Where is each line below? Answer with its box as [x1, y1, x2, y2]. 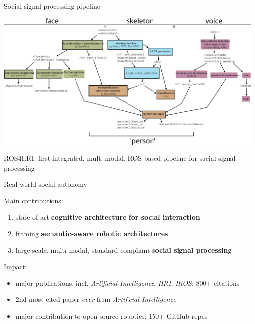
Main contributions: [4, 195, 63, 205]
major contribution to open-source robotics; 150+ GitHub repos [15, 311, 208, 321]
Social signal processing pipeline [4, 1, 100, 11]
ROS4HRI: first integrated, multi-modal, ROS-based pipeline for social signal [4, 153, 236, 163]
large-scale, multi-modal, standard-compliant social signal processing [15, 245, 232, 255]
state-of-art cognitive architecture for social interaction [15, 212, 200, 222]
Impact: [4, 261, 27, 272]
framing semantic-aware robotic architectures [15, 228, 168, 239]
